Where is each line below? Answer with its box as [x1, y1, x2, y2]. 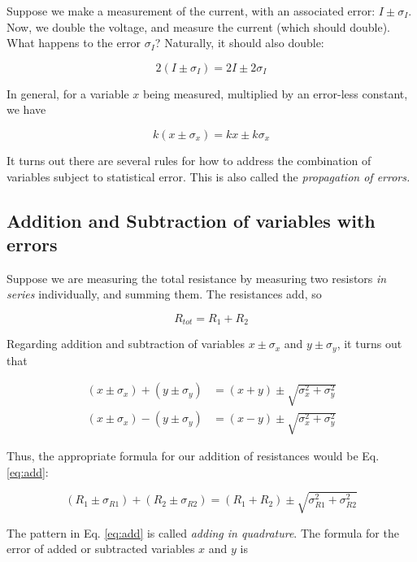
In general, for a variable [7, 85, 129, 102]
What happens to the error [7, 34, 141, 51]
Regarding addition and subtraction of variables [7, 335, 245, 352]
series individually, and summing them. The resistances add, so [7, 285, 322, 303]
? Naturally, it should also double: [154, 34, 324, 51]
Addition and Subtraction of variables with [7, 207, 376, 233]
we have [7, 101, 46, 118]
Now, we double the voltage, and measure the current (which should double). [7, 18, 390, 35]
